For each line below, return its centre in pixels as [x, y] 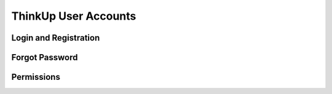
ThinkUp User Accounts [74, 16]
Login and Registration [56, 38]
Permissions [36, 77]
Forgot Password [45, 57]
